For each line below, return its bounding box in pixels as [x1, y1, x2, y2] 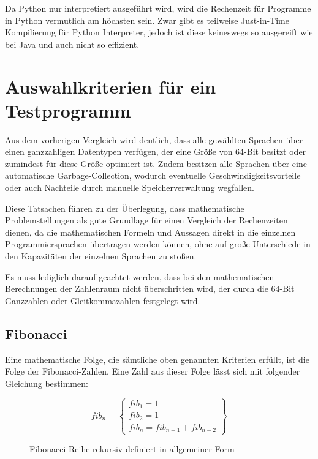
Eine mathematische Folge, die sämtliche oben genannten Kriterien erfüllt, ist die [5, 353, 309, 365]
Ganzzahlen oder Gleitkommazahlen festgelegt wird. [5, 294, 200, 307]
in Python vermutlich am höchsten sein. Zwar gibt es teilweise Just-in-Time [5, 13, 289, 26]
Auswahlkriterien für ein [5, 73, 216, 99]
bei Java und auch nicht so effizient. [5, 37, 140, 50]
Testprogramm [5, 97, 131, 122]
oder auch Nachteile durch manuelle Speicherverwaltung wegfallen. [5, 181, 254, 194]
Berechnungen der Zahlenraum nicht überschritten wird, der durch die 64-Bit [5, 282, 295, 295]
